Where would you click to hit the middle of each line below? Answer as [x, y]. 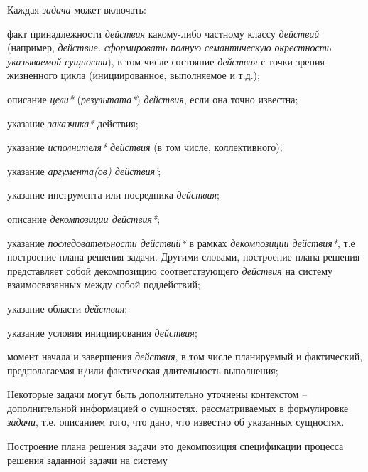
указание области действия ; [67, 308]
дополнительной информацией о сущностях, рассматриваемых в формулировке [178, 408]
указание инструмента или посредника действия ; [113, 195]
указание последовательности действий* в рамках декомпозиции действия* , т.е [181, 242]
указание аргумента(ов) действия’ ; [84, 171]
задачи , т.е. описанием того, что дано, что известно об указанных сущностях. [176, 422]
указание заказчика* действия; [73, 123]
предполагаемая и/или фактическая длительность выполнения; [143, 370]
